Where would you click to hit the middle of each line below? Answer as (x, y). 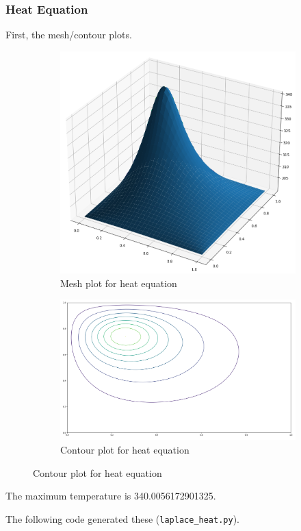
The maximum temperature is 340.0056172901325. (111, 496)
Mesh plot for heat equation (119, 283)
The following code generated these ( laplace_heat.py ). (122, 518)
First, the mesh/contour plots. (69, 35)
